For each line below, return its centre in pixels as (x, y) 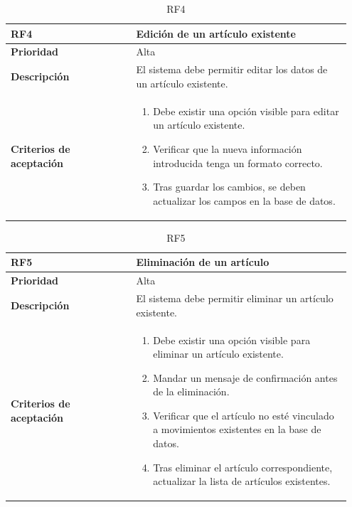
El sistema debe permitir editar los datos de (232, 69)
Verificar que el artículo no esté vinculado (244, 415)
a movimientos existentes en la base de (237, 429)
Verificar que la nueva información (228, 148)
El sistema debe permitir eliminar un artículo (235, 298)
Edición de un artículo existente (216, 33)
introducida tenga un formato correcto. (238, 162)
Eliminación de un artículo (203, 262)
